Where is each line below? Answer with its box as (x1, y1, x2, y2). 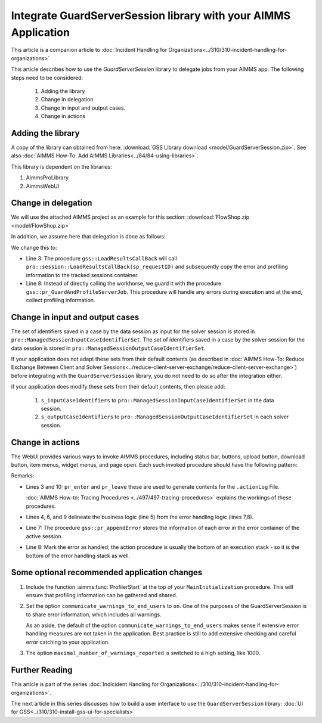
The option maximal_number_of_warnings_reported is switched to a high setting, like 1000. (26, 650, 261, 657)
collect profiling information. (26, 296, 95, 303)
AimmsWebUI (26, 182, 60, 190)
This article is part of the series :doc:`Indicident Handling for (11, 681, 159, 688)
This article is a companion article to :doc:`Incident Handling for (11, 46, 168, 54)
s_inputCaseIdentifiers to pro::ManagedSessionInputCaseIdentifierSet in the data (41, 396, 274, 404)
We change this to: (11, 244, 57, 251)
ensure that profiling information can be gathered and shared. (26, 591, 178, 598)
